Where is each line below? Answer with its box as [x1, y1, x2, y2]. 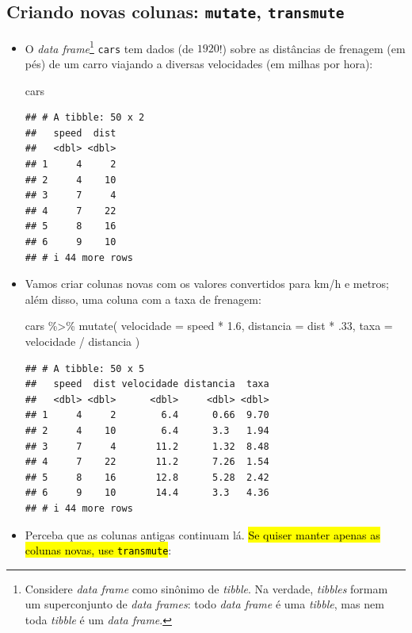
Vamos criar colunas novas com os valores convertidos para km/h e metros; [25, 275, 389, 292]
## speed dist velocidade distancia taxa [25, 378, 269, 390]
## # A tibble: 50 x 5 [25, 363, 145, 374]
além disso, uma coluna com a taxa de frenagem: [25, 290, 261, 307]
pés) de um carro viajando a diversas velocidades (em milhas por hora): [25, 56, 373, 72]
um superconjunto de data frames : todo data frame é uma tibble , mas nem [25, 596, 384, 612]
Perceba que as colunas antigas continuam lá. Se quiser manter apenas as [25, 526, 380, 543]
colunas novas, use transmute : [25, 542, 172, 558]
